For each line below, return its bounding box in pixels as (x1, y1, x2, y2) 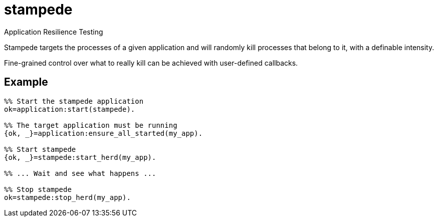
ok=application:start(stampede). (4, 105, 135, 113)
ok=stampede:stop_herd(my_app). (4, 193, 131, 201)
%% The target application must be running (4, 121, 177, 129)
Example (4, 76, 48, 89)
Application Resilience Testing (4, 27, 103, 36)
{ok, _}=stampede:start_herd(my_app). (4, 153, 156, 161)
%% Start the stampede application (4, 97, 144, 105)
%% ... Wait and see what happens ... (4, 169, 156, 177)
